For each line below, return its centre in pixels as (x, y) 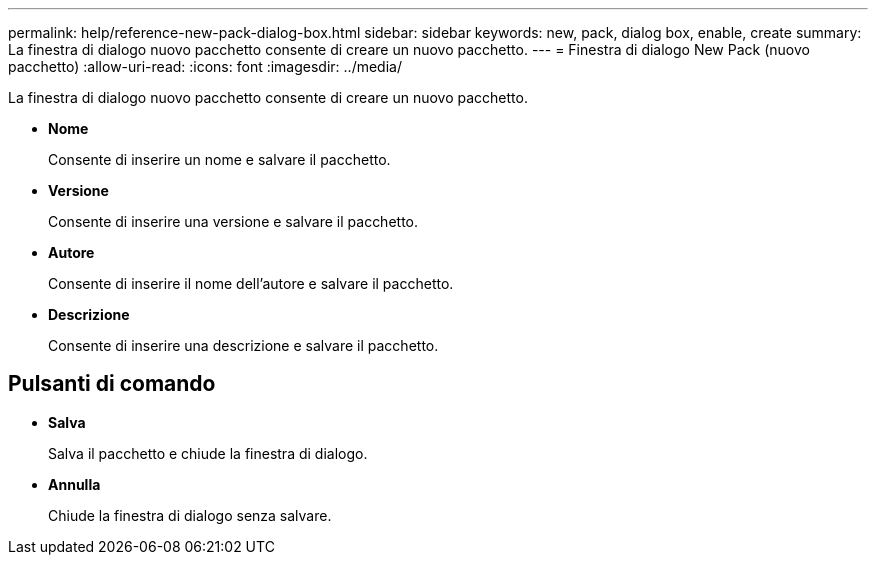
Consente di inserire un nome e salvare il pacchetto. (219, 159)
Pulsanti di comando (112, 384)
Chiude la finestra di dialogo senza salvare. (190, 515)
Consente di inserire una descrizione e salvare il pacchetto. (243, 345)
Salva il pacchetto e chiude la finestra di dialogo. (208, 453)
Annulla (74, 484)
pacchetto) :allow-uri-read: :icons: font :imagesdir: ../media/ (205, 66)
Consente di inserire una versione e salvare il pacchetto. (233, 221)
